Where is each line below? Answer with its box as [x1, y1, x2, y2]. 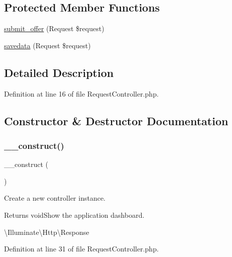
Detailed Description [4, 64, 114, 80]
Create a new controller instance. [4, 193, 106, 203]
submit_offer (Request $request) [4, 23, 104, 34]
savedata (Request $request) [4, 40, 91, 50]
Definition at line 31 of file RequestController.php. [4, 243, 159, 254]
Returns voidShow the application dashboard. [4, 209, 145, 220]
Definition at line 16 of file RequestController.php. [4, 88, 159, 99]
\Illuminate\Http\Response [4, 226, 89, 237]
